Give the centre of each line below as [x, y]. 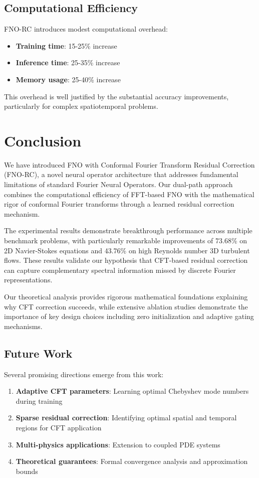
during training [39, 401]
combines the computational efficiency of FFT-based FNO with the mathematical [129, 194]
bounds [27, 471]
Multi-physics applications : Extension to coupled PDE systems [118, 444]
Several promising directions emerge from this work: [84, 374]
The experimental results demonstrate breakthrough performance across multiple [128, 230]
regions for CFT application [59, 427]
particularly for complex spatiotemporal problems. [81, 106]
